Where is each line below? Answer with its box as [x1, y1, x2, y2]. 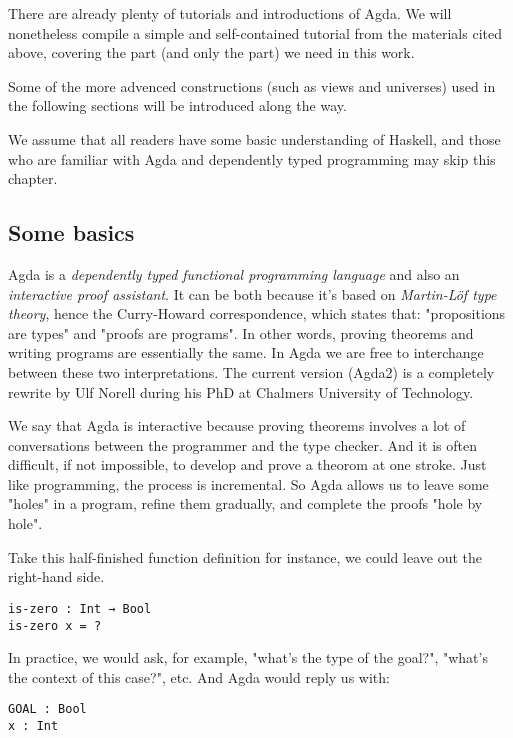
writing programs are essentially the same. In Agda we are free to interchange [8, 342, 484, 363]
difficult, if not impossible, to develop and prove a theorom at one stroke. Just [8, 454, 487, 475]
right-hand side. [8, 566, 105, 587]
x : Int [8, 719, 59, 734]
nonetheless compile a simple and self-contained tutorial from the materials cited [8, 22, 502, 43]
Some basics [8, 217, 135, 248]
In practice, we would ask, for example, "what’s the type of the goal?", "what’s [8, 647, 488, 668]
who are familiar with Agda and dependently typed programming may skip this [8, 148, 496, 169]
